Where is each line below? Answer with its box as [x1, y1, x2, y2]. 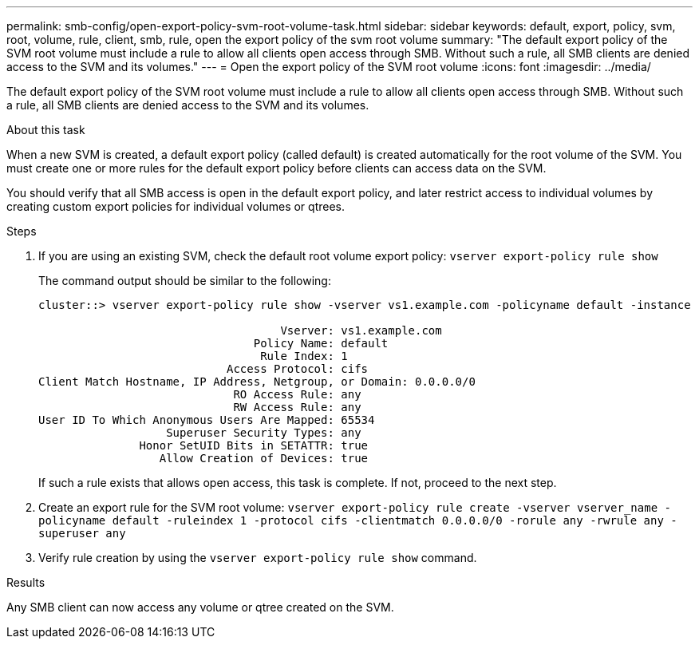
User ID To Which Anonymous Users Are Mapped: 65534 [38, 414, 375, 426]
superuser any [38, 527, 126, 540]
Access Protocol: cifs [227, 362, 369, 375]
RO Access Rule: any [233, 388, 361, 401]
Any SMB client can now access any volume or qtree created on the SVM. [6, 600, 394, 614]
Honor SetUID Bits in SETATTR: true [139, 439, 369, 452]
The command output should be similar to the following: [38, 274, 331, 287]
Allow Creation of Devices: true [159, 452, 369, 465]
